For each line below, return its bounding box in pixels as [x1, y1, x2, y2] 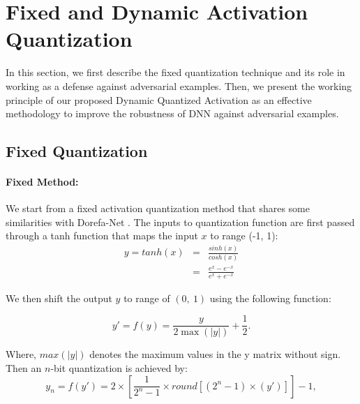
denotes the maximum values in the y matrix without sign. [89, 347, 341, 361]
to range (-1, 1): [210, 228, 278, 243]
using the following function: [209, 290, 331, 305]
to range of [123, 290, 170, 305]
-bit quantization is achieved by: [50, 360, 188, 375]
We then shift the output [6, 290, 112, 305]
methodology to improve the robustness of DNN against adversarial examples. [6, 106, 339, 121]
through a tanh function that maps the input [6, 228, 198, 243]
